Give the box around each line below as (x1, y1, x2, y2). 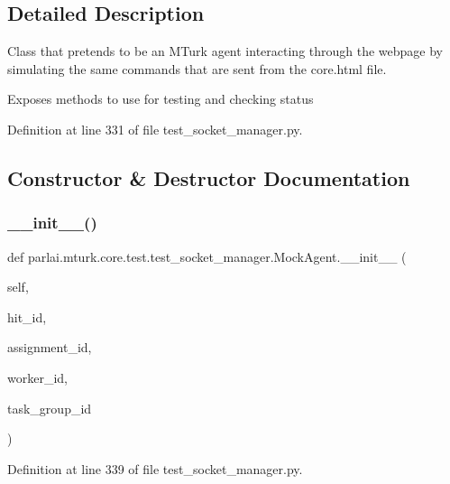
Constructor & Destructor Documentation (7, 163, 410, 191)
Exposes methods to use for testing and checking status (7, 89, 314, 108)
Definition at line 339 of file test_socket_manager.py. (7, 459, 303, 478)
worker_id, (7, 368, 68, 386)
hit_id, (7, 307, 47, 326)
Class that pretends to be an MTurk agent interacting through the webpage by (7, 42, 444, 60)
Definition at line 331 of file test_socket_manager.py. (7, 119, 303, 138)
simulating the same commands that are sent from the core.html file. (7, 59, 387, 78)
